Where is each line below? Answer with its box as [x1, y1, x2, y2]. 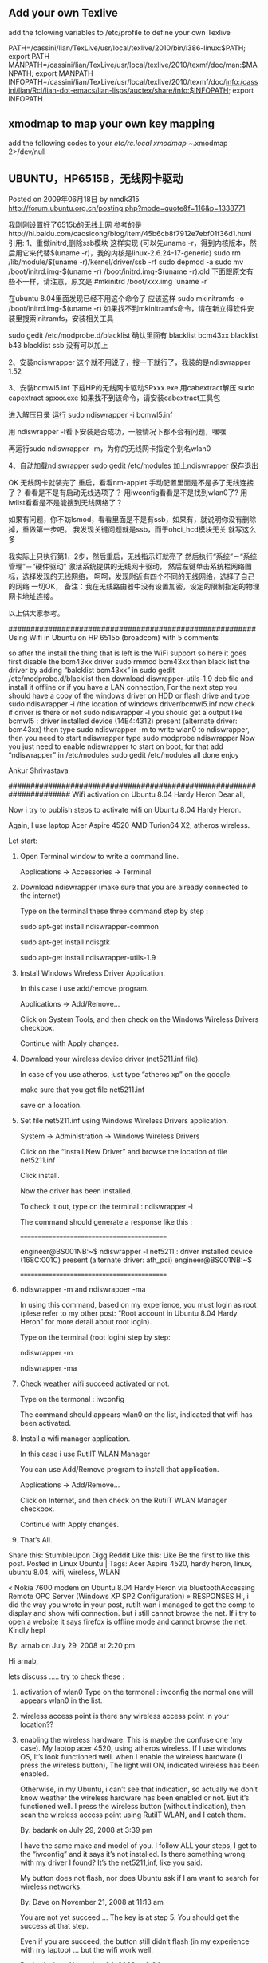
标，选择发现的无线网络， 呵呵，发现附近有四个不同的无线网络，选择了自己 [8, 572, 255, 581]
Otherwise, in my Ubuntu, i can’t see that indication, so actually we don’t [19, 1784, 258, 1795]
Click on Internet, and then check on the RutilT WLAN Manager [19, 1496, 227, 1506]
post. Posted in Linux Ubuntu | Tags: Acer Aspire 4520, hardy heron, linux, [8, 1559, 253, 1569]
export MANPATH [35, 68, 93, 78]
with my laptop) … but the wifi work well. [19, 1945, 154, 1955]
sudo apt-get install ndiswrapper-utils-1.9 [19, 953, 156, 963]
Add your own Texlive [8, 6, 118, 20]
